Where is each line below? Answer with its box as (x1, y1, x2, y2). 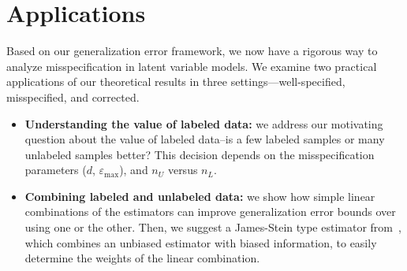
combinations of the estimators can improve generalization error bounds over (24, 203, 396, 220)
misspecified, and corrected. (6, 88, 140, 105)
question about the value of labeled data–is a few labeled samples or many (24, 131, 385, 147)
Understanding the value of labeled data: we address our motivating (24, 115, 383, 132)
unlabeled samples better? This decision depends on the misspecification (24, 146, 375, 162)
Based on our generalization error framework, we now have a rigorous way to (6, 43, 378, 59)
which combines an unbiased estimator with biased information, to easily (24, 234, 377, 251)
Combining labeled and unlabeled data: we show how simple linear (24, 187, 375, 204)
